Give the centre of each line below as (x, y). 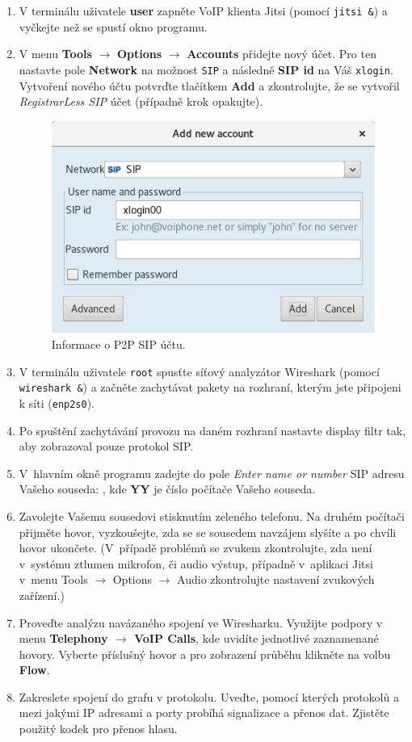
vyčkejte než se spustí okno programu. (113, 26)
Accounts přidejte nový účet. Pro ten (282, 54)
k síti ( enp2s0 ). (57, 402)
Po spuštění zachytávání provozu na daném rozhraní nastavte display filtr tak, (212, 430)
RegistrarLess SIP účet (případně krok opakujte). (141, 101)
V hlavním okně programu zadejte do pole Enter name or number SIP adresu (212, 473)
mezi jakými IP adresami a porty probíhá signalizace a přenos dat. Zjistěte (204, 713)
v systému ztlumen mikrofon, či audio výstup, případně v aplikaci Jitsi (196, 563)
